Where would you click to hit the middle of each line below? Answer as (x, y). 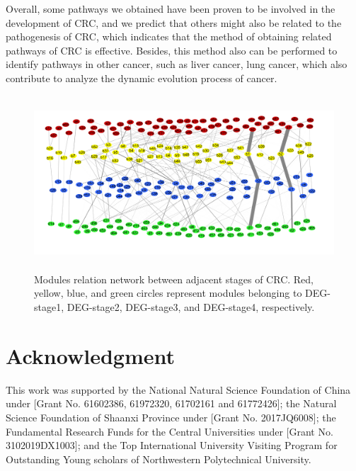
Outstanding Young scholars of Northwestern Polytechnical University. (159, 459)
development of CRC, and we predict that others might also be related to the (174, 22)
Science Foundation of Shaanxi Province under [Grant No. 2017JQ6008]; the (171, 417)
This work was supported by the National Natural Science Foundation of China (178, 389)
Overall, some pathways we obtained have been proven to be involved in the (171, 8)
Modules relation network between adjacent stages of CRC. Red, (174, 279)
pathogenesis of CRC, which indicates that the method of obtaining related (169, 36)
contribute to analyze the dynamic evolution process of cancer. (142, 78)
